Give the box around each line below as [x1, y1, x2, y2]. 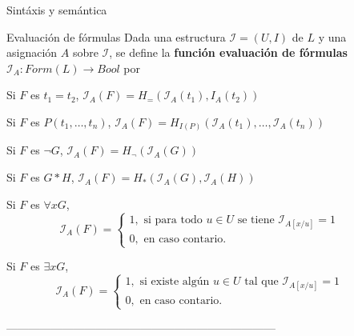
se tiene [237, 214, 275, 226]
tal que [244, 275, 279, 287]
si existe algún [139, 275, 210, 287]
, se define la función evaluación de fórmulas [109, 44, 348, 61]
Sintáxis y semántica [6, 2, 107, 18]
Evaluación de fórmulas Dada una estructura [6, 28, 226, 45]
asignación [6, 44, 58, 61]
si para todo [143, 214, 203, 226]
